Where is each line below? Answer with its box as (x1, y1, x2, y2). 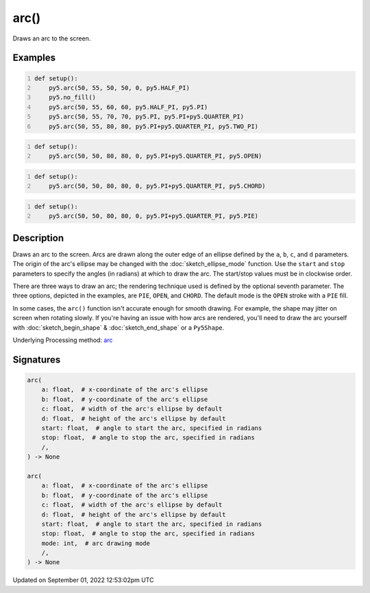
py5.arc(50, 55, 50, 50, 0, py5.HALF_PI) (49, 84, 190, 92)
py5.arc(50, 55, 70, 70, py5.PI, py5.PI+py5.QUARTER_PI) (49, 113, 245, 121)
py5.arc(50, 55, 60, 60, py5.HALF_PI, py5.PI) (49, 103, 208, 111)
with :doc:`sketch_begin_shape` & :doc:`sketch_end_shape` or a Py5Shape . (12, 323, 225, 332)
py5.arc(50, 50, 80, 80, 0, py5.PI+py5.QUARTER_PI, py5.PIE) (49, 213, 259, 220)
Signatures (12, 354, 61, 365)
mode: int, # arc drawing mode (41, 539, 151, 547)
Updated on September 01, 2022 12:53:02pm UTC (12, 576, 154, 584)
